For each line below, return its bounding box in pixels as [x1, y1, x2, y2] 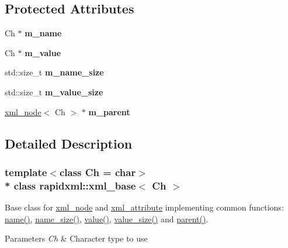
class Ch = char [59, 164, 136, 179]
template [5, 164, 47, 179]
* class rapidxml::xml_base [5, 178, 136, 192]
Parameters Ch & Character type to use [5, 232, 148, 244]
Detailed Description [5, 134, 133, 152]
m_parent [88, 105, 130, 118]
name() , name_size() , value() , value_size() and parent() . [5, 212, 209, 225]
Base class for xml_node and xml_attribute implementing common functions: [5, 201, 284, 213]
